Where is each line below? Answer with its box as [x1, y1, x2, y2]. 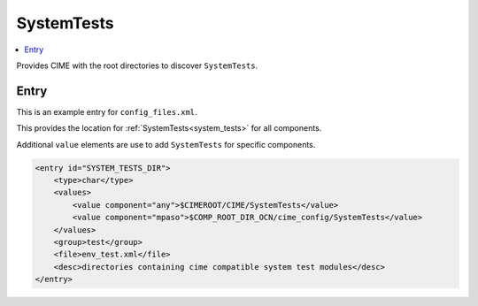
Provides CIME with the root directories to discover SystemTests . [16, 60, 258, 71]
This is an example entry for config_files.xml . [16, 106, 198, 117]
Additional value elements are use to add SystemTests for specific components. [16, 139, 316, 149]
